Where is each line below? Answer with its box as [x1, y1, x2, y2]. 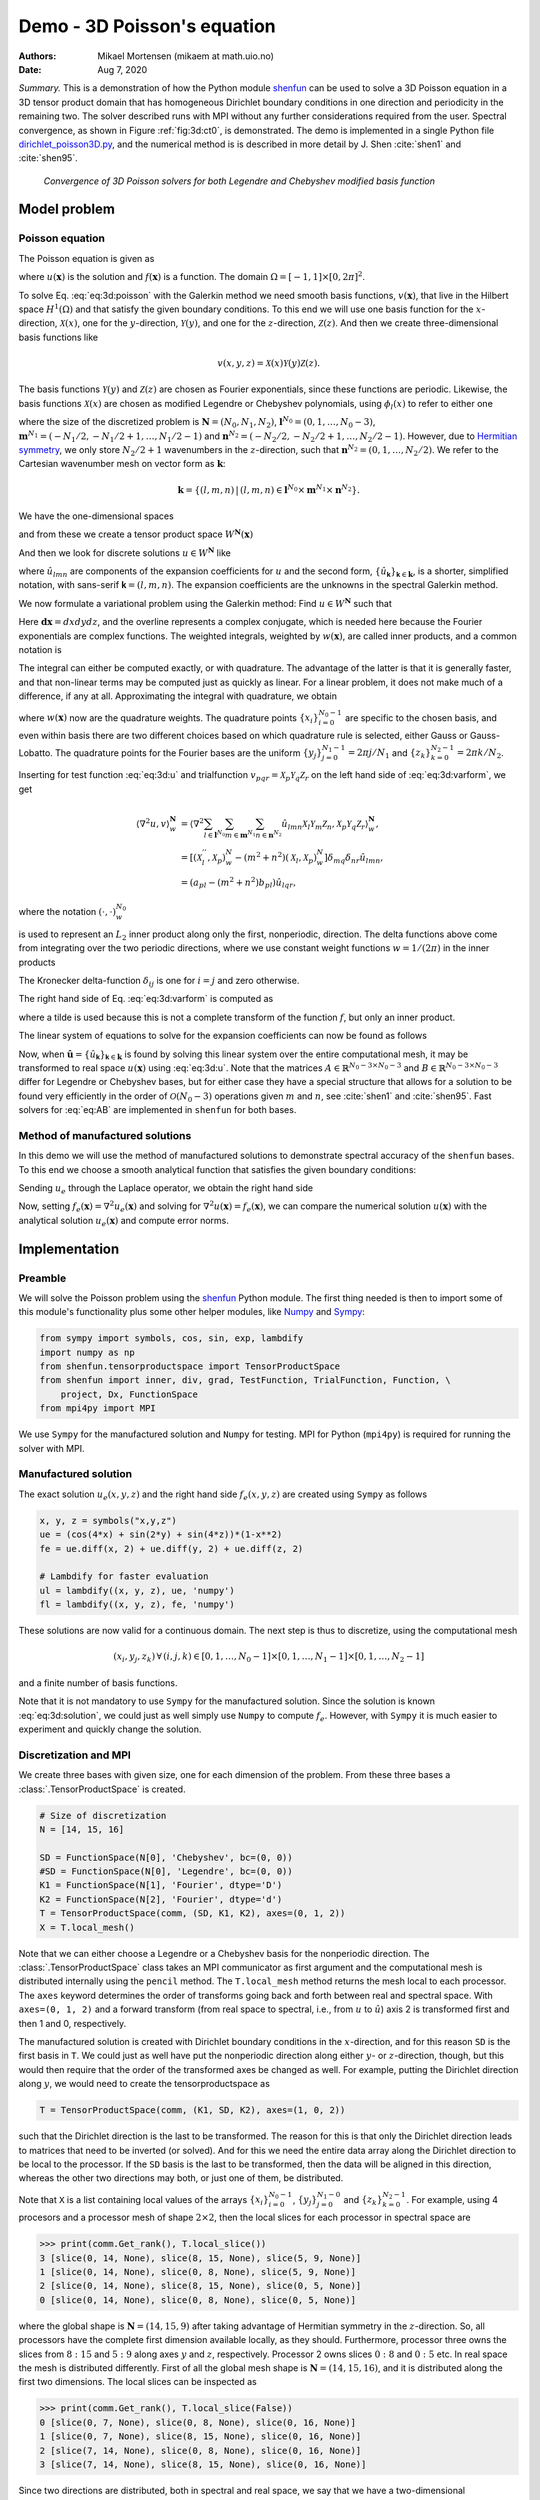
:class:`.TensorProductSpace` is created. [18, 1783, 186, 1795]
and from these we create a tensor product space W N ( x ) [18, 526, 254, 540]
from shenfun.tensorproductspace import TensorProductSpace [39, 1361, 341, 1372]
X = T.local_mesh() [39, 1921, 135, 1933]
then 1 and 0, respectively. [18, 2017, 127, 2029]
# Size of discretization [39, 1810, 167, 1821]
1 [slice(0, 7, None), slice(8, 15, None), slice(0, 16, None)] [39, 2431, 362, 2442]
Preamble [18, 1271, 67, 1285]
